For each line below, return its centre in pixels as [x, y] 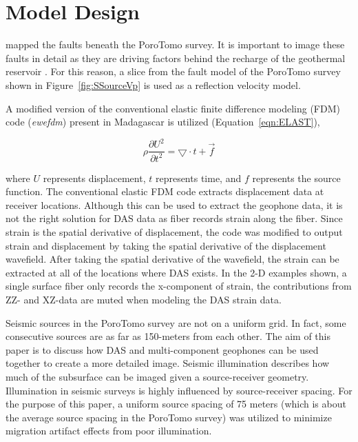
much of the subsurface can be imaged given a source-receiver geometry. [157, 376]
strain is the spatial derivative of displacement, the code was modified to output [174, 231]
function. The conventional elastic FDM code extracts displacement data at [165, 191]
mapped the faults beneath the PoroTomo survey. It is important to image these [175, 44]
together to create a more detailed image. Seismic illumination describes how [168, 363]
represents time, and [198, 178]
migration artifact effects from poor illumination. [109, 431]
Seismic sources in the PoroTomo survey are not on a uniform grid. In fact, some [176, 322]
